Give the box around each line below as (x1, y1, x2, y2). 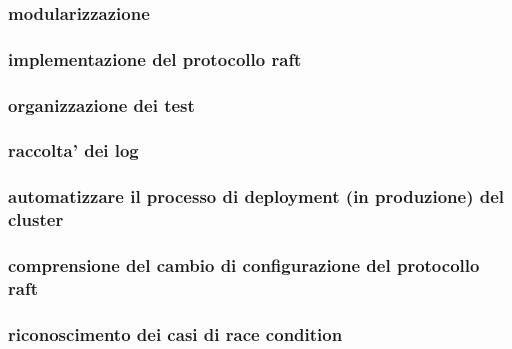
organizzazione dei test (8, 92, 195, 117)
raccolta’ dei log (8, 138, 139, 163)
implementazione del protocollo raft (8, 46, 302, 71)
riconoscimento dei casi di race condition (8, 321, 343, 346)
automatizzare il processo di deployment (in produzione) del (8, 184, 505, 209)
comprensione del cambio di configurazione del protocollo (8, 253, 480, 278)
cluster (8, 207, 64, 232)
